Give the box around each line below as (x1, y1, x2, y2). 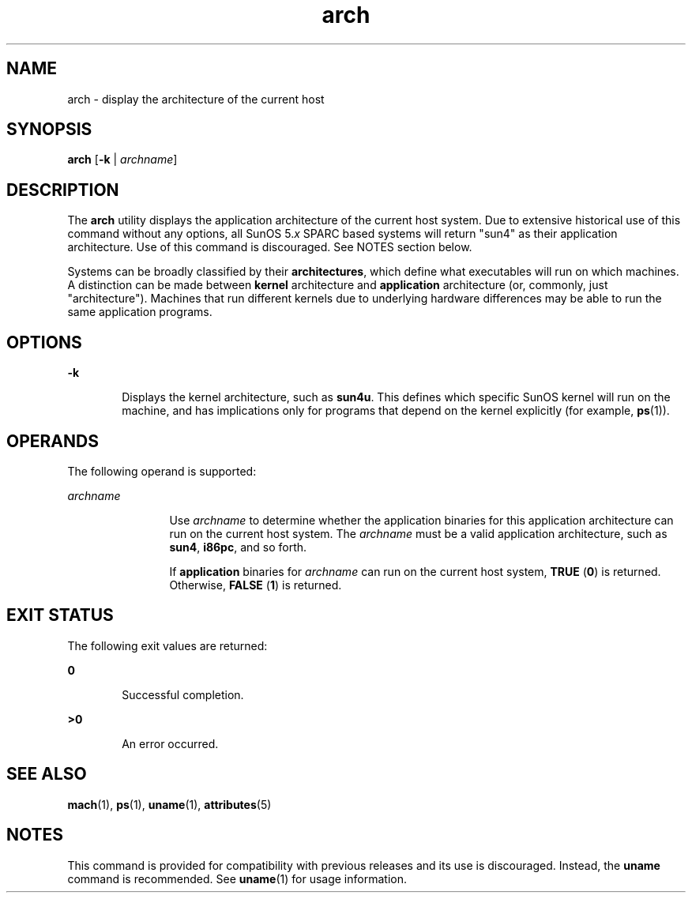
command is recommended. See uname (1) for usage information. (67, 871, 407, 886)
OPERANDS (6, 431, 99, 451)
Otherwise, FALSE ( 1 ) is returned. (169, 577, 342, 592)
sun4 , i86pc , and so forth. (169, 540, 307, 554)
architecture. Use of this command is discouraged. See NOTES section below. (67, 240, 472, 254)
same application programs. (67, 305, 212, 319)
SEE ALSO (6, 764, 87, 784)
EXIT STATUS (6, 605, 114, 626)
